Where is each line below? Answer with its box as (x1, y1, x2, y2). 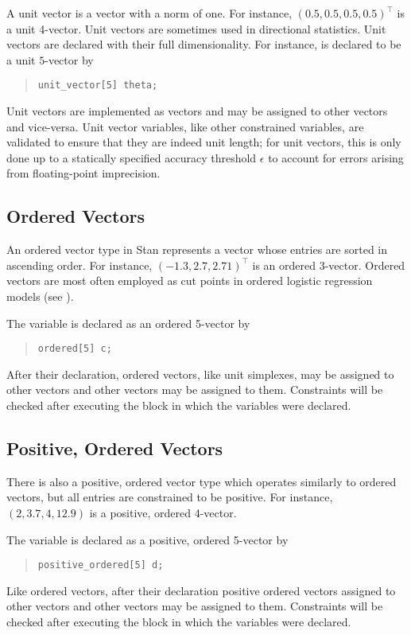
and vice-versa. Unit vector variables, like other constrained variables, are (6, 118, 364, 134)
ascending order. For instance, (6, 256, 153, 273)
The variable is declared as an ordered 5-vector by (6, 314, 250, 331)
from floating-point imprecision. (6, 165, 161, 181)
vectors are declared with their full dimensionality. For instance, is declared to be (6, 36, 401, 53)
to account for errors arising (268, 149, 404, 166)
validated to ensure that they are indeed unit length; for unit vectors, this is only (6, 134, 401, 150)
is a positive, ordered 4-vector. (89, 504, 237, 520)
